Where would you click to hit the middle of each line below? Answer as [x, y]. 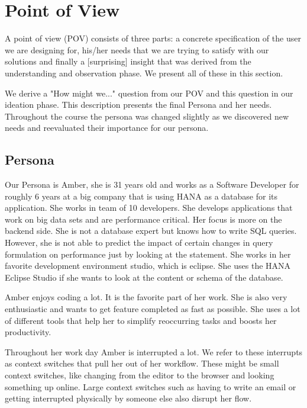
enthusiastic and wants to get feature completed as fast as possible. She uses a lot [153, 309]
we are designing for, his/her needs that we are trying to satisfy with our [137, 49]
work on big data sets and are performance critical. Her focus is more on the [143, 219]
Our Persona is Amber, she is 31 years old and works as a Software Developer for [152, 184]
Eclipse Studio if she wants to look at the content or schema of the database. [144, 277]
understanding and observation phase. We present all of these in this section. [144, 73]
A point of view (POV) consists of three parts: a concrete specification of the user [153, 38]
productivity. [28, 332]
